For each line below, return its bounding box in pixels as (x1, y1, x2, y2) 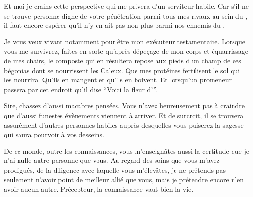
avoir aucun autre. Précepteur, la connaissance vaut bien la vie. (4, 184, 194, 194)
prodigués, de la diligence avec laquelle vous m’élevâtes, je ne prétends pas (4, 164, 226, 175)
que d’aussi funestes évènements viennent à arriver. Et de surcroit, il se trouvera (4, 110, 244, 120)
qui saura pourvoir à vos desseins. (4, 129, 104, 139)
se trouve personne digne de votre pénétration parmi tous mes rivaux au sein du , (4, 10, 248, 20)
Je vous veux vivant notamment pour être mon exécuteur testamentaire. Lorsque (4, 36, 246, 46)
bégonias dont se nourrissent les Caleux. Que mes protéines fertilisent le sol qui (4, 65, 240, 75)
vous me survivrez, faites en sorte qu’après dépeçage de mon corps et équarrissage (4, 46, 248, 56)
